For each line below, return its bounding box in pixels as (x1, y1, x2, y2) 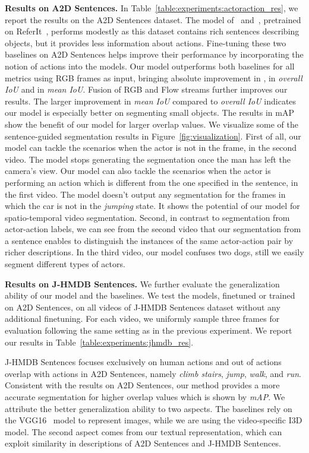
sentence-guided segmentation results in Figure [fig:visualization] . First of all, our (5, 129, 301, 142)
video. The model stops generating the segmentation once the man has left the (5, 153, 291, 165)
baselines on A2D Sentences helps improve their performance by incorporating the (5, 48, 304, 61)
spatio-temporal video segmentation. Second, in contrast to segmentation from (5, 211, 290, 223)
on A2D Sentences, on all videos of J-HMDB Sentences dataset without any (5, 300, 280, 313)
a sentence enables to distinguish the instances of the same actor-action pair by (5, 234, 294, 246)
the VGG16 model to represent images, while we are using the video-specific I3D (5, 414, 302, 426)
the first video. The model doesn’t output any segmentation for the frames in (5, 188, 286, 200)
